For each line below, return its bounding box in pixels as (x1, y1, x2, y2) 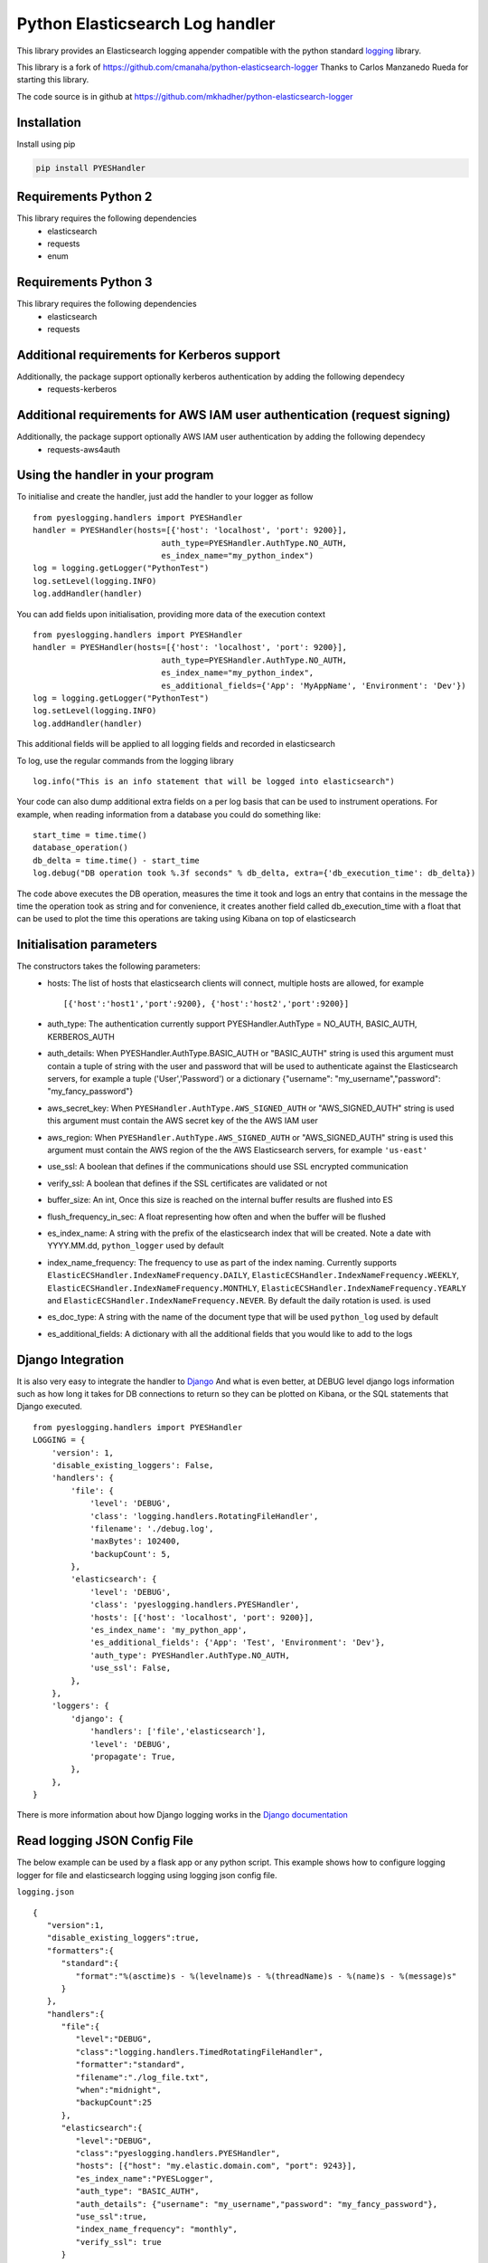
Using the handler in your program (16, 467, 214, 483)
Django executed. (16, 1401, 83, 1412)
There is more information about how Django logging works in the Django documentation (16, 1809, 348, 1820)
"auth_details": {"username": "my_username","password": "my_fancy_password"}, (75, 2199, 438, 2209)
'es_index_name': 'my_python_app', (89, 1625, 248, 1636)
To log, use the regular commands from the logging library (16, 755, 234, 766)
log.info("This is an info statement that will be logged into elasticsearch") (33, 776, 395, 787)
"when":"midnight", (75, 2085, 162, 2096)
